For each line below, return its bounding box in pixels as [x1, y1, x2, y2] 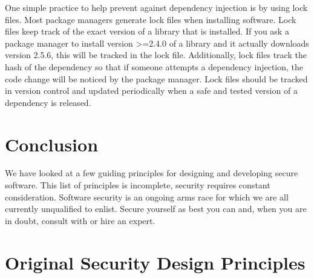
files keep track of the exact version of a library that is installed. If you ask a [5, 25, 289, 38]
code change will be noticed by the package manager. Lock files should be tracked [5, 72, 308, 85]
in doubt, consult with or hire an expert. [5, 214, 155, 227]
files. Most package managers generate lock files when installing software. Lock [5, 13, 296, 25]
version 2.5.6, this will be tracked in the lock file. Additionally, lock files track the [5, 48, 307, 61]
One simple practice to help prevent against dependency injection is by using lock [5, 1, 308, 13]
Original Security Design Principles [5, 250, 306, 274]
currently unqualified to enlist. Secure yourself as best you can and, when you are [5, 202, 307, 215]
